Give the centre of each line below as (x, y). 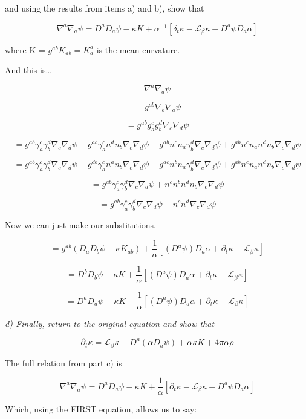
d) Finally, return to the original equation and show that (110, 324)
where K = (25, 49)
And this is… (28, 70)
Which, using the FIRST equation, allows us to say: (101, 409)
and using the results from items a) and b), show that (105, 8)
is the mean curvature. (138, 49)
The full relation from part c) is (63, 362)
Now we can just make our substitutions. (80, 225)
